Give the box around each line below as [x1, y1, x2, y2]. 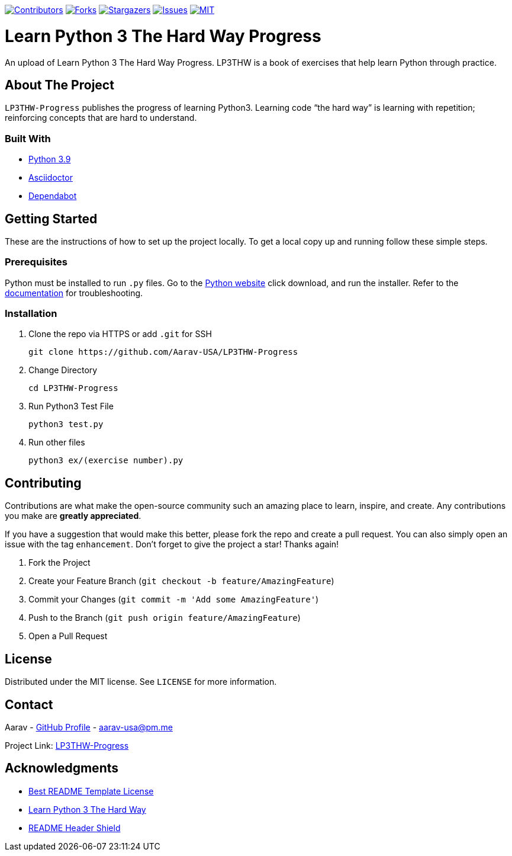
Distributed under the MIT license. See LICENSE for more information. [5, 677, 277, 687]
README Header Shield [28, 822, 121, 833]
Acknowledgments [5, 761, 119, 776]
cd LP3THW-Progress [28, 383, 118, 393]
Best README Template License [28, 786, 154, 796]
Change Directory [28, 365, 98, 376]
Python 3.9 [28, 154, 71, 165]
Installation [5, 307, 57, 320]
